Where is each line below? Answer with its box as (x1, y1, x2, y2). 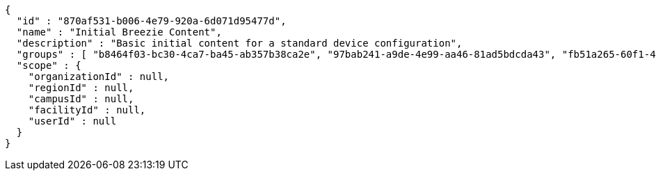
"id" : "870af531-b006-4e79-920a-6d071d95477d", (16, 15, 287, 26)
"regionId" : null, (28, 82, 134, 93)
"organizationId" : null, (28, 71, 170, 82)
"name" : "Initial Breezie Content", (16, 26, 222, 38)
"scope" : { (16, 60, 81, 71)
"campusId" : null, (28, 93, 134, 104)
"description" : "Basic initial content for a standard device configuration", (16, 38, 463, 49)
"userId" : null (28, 115, 117, 127)
